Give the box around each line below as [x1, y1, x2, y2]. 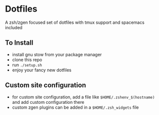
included [5, 24, 23, 30]
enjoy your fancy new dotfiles [12, 67, 71, 73]
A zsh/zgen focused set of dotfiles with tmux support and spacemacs [5, 19, 145, 25]
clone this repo [12, 57, 42, 63]
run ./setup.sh [12, 62, 42, 67]
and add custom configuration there [12, 99, 85, 105]
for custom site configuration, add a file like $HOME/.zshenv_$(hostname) [12, 94, 155, 100]
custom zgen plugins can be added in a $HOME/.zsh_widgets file [12, 104, 139, 110]
